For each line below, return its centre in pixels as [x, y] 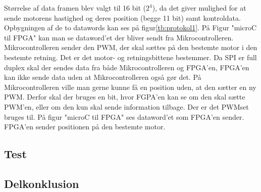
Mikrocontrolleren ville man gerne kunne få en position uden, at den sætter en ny [130, 87]
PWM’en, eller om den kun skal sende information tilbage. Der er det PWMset [126, 106]
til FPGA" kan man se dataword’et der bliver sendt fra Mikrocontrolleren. [119, 37]
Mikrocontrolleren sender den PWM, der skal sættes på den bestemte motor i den [131, 47]
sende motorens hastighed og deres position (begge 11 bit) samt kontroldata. [122, 17]
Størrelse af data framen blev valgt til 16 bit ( [75, 8]
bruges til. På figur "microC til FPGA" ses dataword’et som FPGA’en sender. [124, 116]
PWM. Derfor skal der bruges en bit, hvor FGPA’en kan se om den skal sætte [125, 97]
